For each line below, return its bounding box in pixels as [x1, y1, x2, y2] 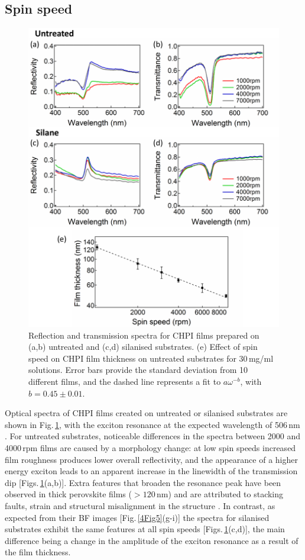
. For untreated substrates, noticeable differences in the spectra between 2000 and [5, 430, 301, 442]
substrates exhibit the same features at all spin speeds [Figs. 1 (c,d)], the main [5, 523, 285, 535]
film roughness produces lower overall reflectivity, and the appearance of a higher [5, 453, 298, 465]
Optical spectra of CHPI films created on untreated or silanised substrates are [5, 407, 288, 419]
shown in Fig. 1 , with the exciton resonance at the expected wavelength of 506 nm [5, 418, 300, 430]
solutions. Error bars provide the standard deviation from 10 [28, 363, 248, 376]
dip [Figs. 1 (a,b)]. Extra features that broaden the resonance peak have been [5, 476, 281, 488]
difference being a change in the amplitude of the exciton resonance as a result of [5, 534, 298, 546]
